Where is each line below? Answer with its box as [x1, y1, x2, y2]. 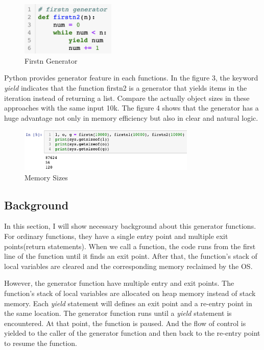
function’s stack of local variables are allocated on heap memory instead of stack [4, 287, 256, 298]
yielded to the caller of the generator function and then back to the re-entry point [4, 328, 260, 338]
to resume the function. [4, 337, 77, 348]
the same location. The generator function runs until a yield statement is [4, 308, 232, 318]
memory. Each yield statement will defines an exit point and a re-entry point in [4, 298, 252, 308]
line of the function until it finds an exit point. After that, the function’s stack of [4, 251, 257, 261]
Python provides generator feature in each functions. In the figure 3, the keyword [4, 72, 258, 83]
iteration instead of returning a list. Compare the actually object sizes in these [4, 92, 250, 103]
